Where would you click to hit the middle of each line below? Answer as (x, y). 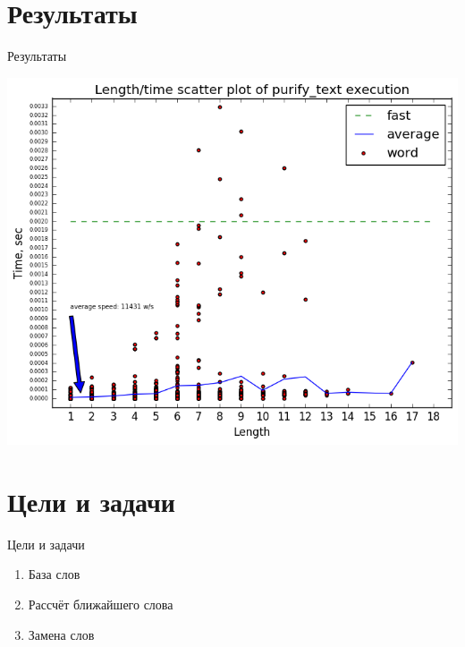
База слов (54, 574)
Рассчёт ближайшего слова (101, 604)
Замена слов (61, 634)
